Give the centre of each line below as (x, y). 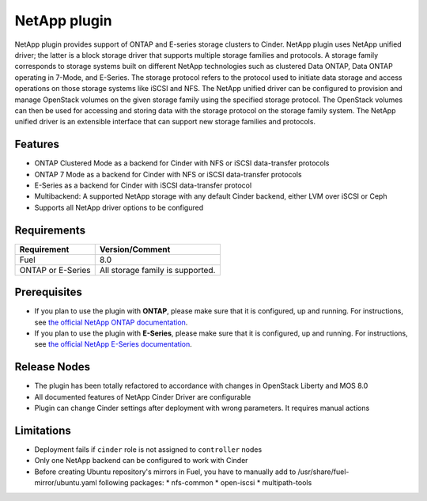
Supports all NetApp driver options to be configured (119, 207)
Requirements (50, 230)
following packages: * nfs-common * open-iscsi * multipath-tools (205, 483)
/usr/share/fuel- (323, 472)
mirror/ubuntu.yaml (66, 483)
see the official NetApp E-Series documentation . (113, 344)
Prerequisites (48, 292)
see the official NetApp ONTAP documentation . (111, 322)
